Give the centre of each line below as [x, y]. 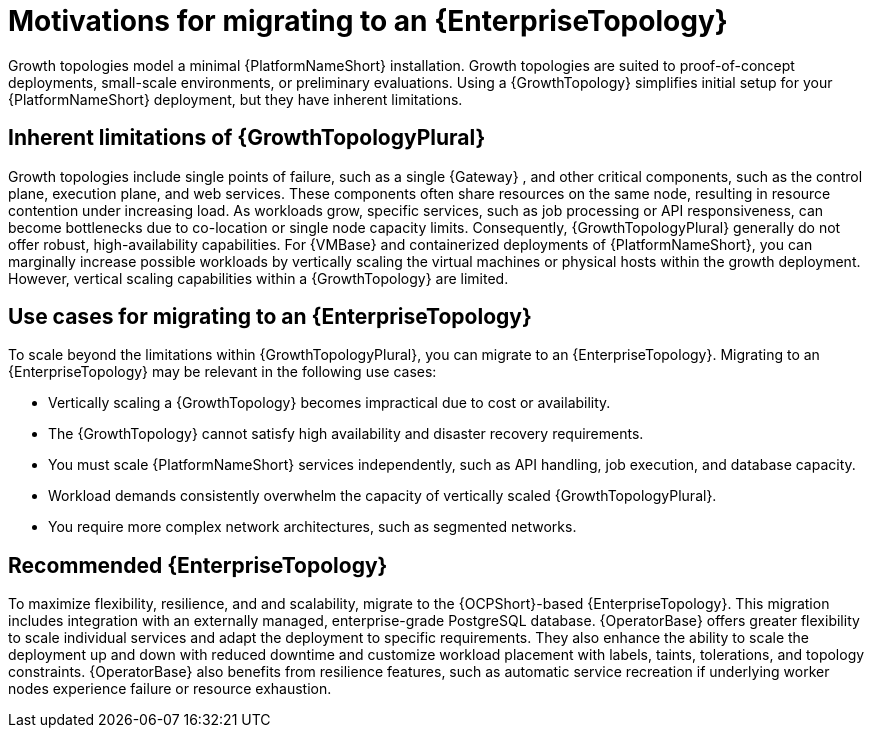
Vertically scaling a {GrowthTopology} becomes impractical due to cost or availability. [329, 403]
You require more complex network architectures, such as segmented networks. [312, 527]
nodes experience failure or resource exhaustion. [170, 689]
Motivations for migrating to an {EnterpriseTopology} [368, 21]
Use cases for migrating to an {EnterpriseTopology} [270, 317]
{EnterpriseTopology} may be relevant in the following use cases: [222, 372]
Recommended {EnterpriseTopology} [198, 565]
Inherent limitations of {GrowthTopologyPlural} [247, 138]
